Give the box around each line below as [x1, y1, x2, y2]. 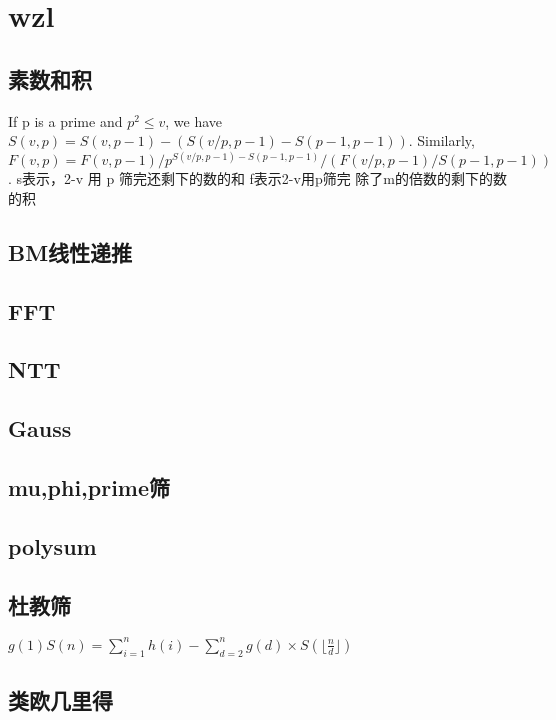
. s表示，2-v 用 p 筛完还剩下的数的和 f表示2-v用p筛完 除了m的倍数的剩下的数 [8, 168, 507, 189]
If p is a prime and [8, 110, 123, 131]
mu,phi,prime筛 [8, 471, 171, 502]
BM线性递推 [8, 236, 133, 267]
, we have [165, 110, 223, 131]
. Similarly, [408, 130, 475, 151]
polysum [8, 530, 97, 561]
